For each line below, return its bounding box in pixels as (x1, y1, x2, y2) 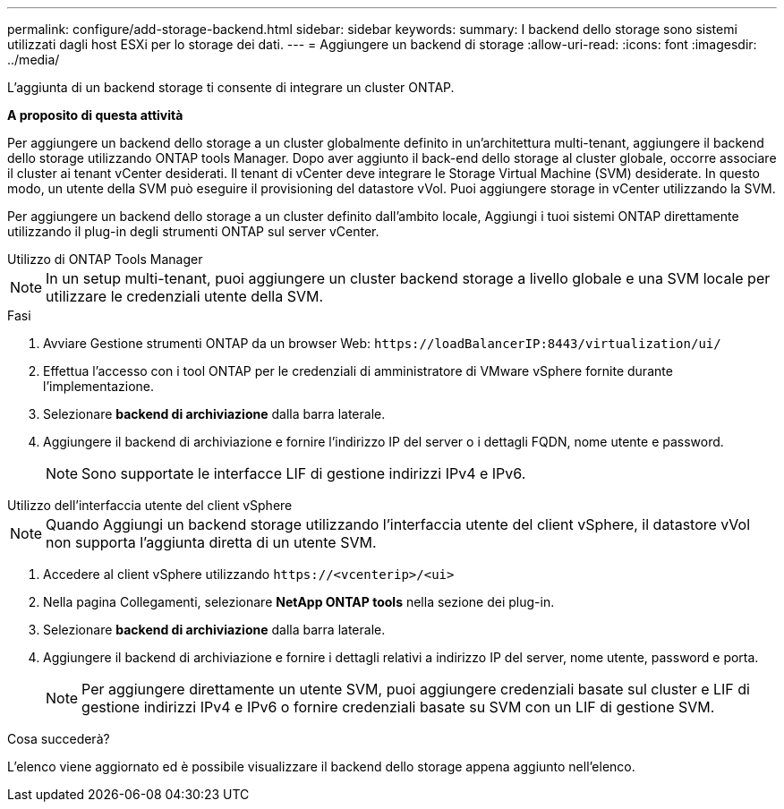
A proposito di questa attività (7, 107, 183, 123)
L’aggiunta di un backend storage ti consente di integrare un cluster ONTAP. (7, 80, 455, 95)
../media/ (7, 52, 60, 67)
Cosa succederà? (7, 731, 110, 746)
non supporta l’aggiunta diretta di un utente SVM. (46, 533, 377, 551)
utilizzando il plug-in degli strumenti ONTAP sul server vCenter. (7, 224, 379, 239)
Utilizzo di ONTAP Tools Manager (7, 251, 203, 267)
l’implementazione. (43, 379, 155, 394)
